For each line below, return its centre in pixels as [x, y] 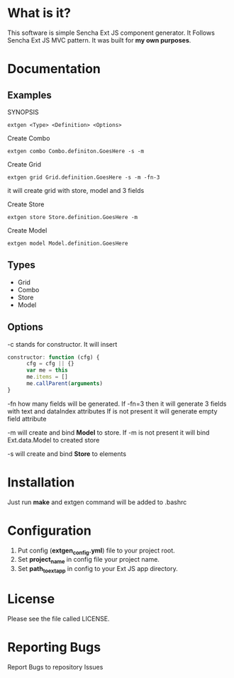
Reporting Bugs [54, 648]
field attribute [27, 418]
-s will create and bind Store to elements [67, 454]
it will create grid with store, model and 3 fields [76, 190]
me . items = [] [47, 377]
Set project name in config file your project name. [88, 560]
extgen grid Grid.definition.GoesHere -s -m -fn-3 [84, 177]
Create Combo [29, 138]
